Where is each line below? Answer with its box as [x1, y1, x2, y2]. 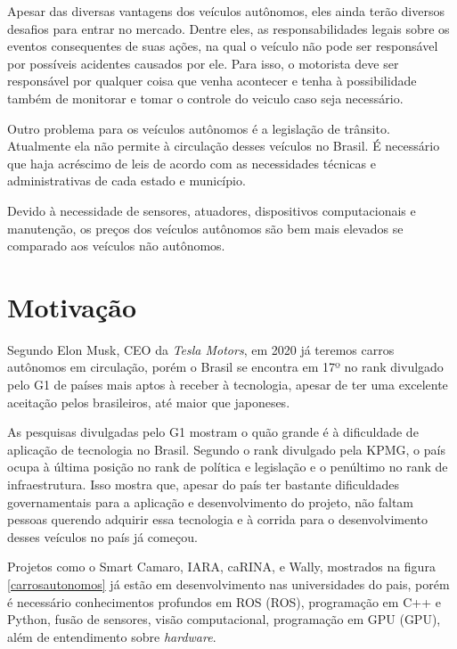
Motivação [7, 288, 137, 324]
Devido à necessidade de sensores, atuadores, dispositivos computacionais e [7, 201, 416, 219]
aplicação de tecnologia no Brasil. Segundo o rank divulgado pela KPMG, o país [7, 440, 445, 458]
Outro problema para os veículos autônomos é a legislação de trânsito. [7, 119, 390, 137]
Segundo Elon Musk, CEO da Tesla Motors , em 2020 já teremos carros [7, 340, 395, 358]
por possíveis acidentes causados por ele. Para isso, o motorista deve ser [7, 53, 399, 72]
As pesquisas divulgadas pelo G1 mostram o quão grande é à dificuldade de [7, 423, 419, 441]
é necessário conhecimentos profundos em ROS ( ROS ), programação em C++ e [7, 592, 441, 611]
